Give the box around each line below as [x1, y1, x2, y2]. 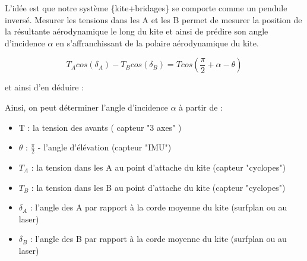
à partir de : [179, 100, 223, 113]
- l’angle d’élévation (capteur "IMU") [37, 141, 172, 153]
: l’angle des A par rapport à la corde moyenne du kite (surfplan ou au [30, 201, 287, 213]
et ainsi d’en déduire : [5, 81, 84, 93]
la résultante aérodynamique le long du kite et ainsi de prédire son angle [5, 25, 268, 37]
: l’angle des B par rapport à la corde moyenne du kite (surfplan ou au [30, 232, 287, 245]
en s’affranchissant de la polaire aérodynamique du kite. [55, 36, 259, 49]
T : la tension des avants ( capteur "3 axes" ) [18, 121, 182, 133]
